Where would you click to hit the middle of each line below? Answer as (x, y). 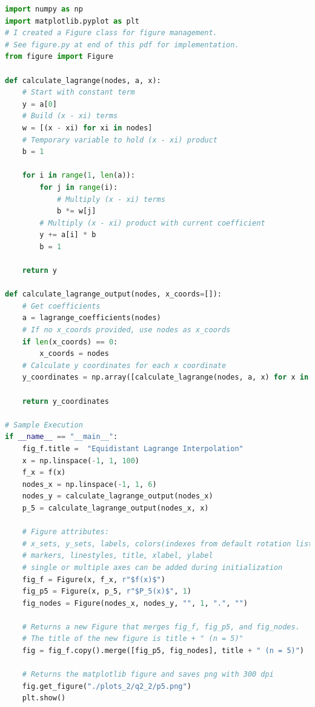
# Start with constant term (78, 92)
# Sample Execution (44, 425)
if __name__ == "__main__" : (61, 437)
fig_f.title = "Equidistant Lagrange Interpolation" (133, 448)
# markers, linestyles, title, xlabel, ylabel (118, 556)
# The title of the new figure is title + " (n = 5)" (133, 639)
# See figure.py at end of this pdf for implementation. (122, 45)
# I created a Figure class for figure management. (111, 33)
